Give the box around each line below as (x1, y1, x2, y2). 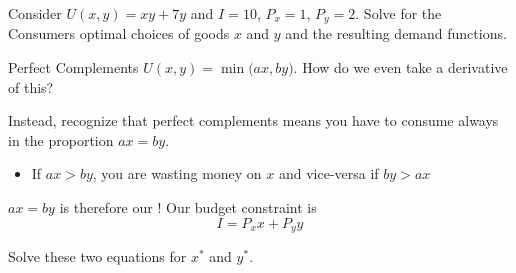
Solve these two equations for (8, 246, 187, 267)
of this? (8, 76, 54, 97)
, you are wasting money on (92, 163, 262, 184)
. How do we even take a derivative (293, 57, 508, 78)
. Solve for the (355, 3, 442, 23)
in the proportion (8, 129, 114, 150)
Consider (8, 3, 62, 23)
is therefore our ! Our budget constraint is (59, 197, 317, 218)
